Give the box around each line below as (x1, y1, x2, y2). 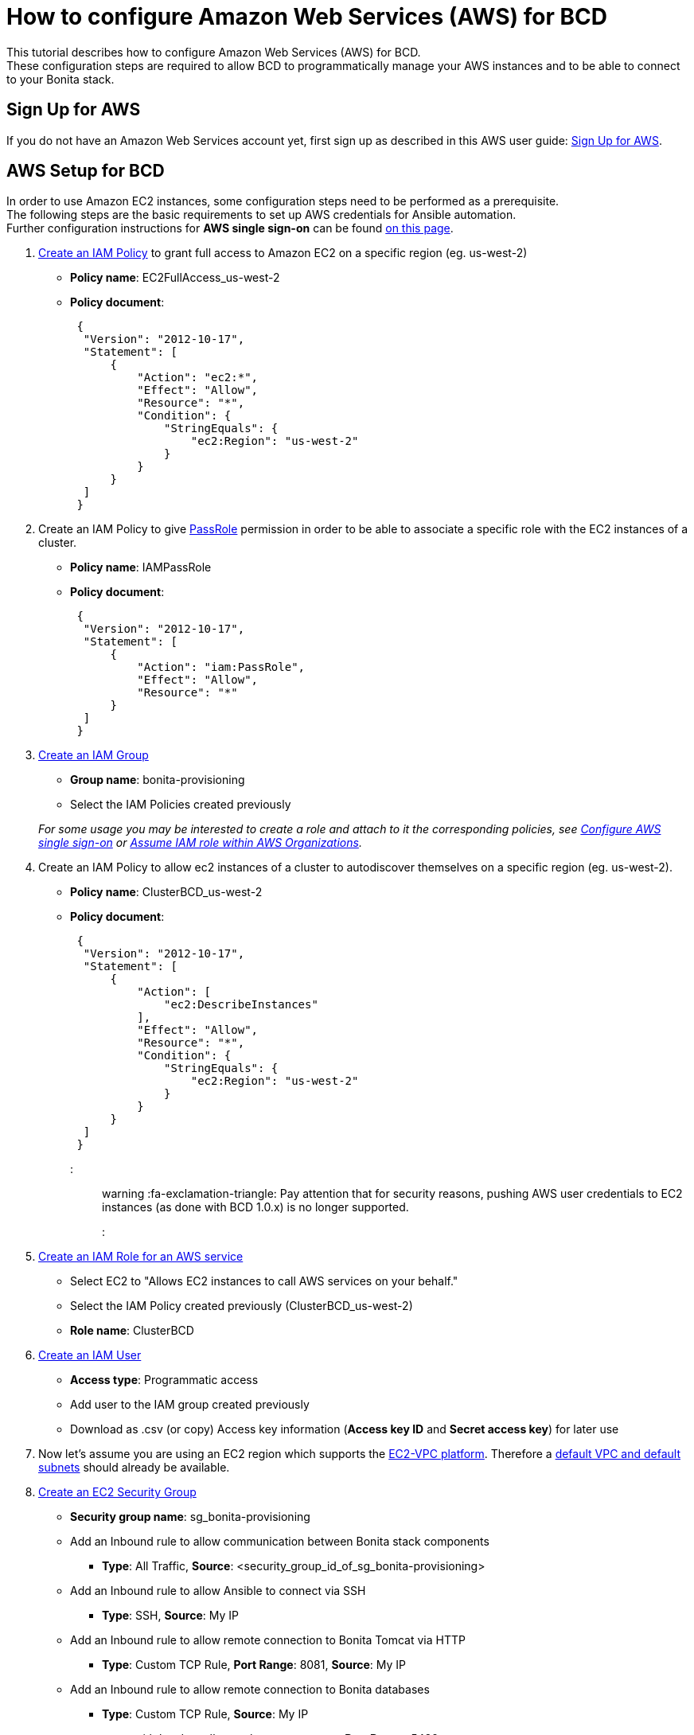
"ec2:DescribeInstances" (164, 998, 318, 1012)
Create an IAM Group (38, 748, 149, 762)
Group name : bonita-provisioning (70, 773, 245, 787)
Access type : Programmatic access (70, 1373, 259, 1387)
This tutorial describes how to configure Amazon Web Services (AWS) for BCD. (6, 45, 421, 59)
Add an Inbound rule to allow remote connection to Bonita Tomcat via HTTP (70, 1633, 466, 1647)
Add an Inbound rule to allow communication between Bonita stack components (70, 1534, 489, 1549)
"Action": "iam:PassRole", (137, 661, 306, 674)
